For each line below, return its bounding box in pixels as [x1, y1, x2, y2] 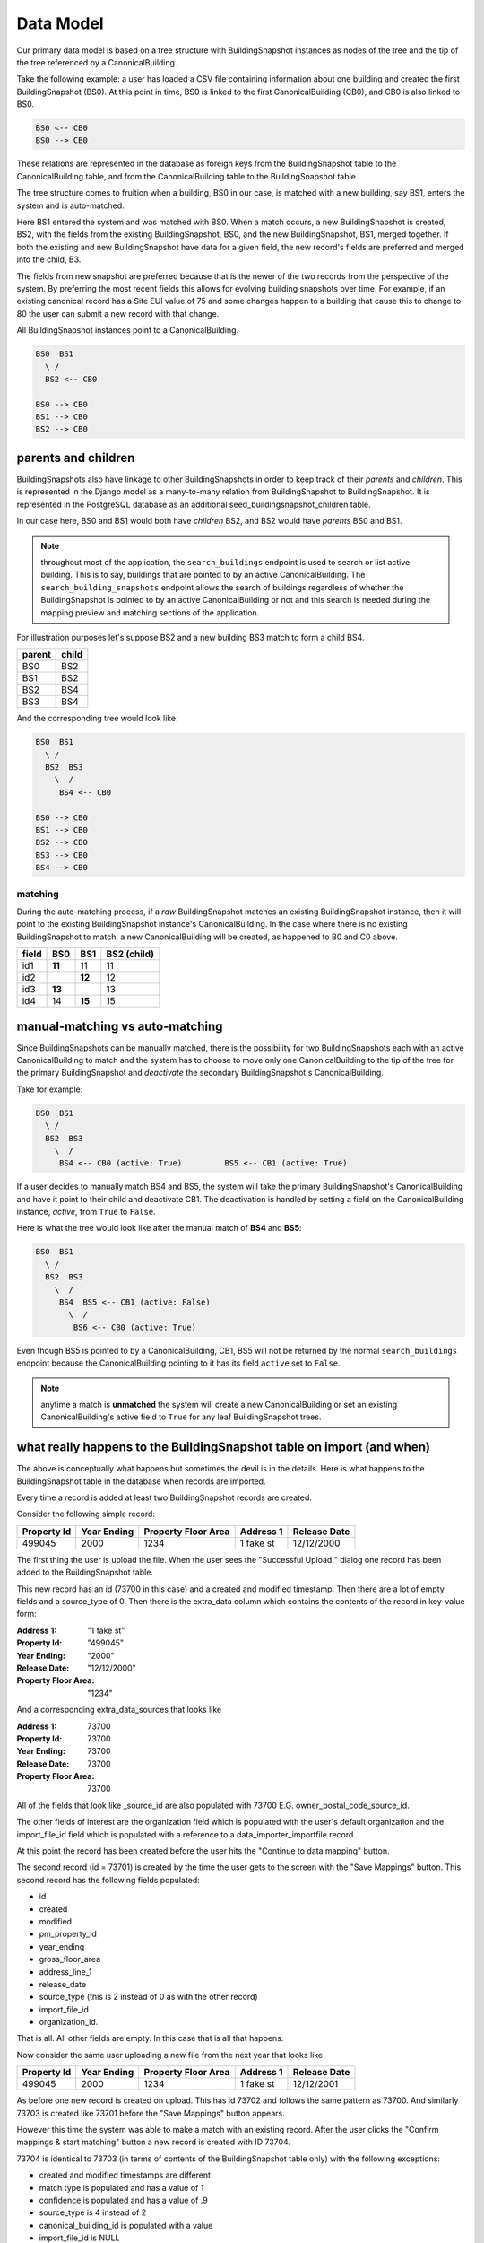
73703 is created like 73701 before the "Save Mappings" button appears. [16, 2108, 286, 2118]
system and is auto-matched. [16, 200, 125, 211]
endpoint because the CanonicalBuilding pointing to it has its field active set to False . [16, 1357, 341, 1368]
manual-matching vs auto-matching [16, 1018, 223, 1034]
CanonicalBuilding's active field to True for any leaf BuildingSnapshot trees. [40, 1411, 322, 1422]
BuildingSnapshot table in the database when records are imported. [16, 1476, 266, 1487]
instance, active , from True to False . [16, 1207, 156, 1218]
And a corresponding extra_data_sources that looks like [16, 1705, 222, 1715]
